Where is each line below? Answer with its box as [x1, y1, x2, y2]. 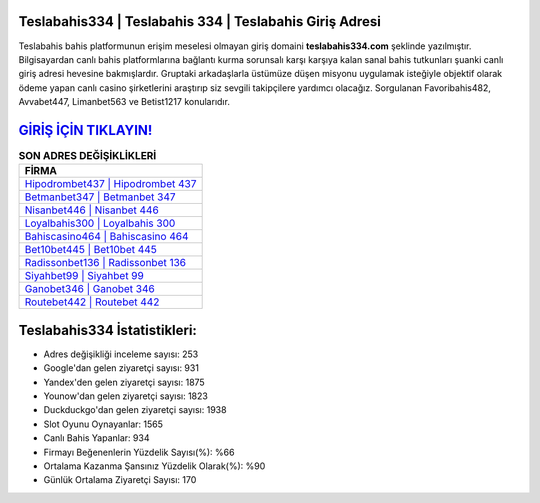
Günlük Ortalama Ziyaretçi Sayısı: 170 [43, 474, 197, 486]
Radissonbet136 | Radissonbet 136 [24, 256, 187, 270]
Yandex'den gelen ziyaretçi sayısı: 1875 [43, 376, 205, 388]
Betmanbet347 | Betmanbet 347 [24, 190, 176, 204]
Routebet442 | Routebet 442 [24, 295, 160, 309]
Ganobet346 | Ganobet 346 [24, 282, 155, 296]
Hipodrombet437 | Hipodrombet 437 [24, 177, 197, 191]
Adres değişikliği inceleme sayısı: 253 [43, 348, 199, 360]
